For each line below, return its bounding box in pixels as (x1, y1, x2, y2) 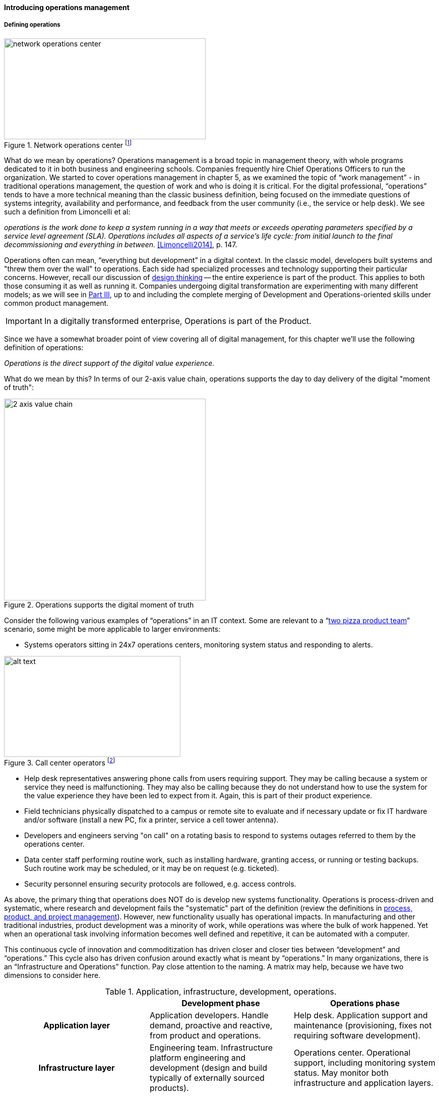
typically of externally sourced (149, 1073, 265, 1083)
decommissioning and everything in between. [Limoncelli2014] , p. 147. (4, 240, 237, 249)
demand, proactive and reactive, (149, 1020, 273, 1031)
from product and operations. (149, 1030, 261, 1041)
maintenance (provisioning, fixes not (293, 1020, 432, 1031)
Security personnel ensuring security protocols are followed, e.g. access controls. (24, 880, 296, 889)
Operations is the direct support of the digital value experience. (4, 359, 215, 368)
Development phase (181, 998, 260, 1009)
